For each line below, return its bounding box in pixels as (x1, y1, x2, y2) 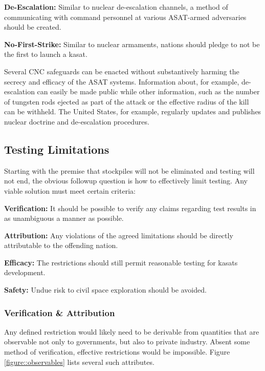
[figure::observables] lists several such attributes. (4, 356, 154, 367)
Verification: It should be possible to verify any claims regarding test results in (4, 202, 256, 213)
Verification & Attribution (4, 306, 115, 319)
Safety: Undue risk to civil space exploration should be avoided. (4, 284, 207, 295)
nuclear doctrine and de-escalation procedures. (4, 116, 149, 127)
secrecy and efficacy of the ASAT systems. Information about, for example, (4, 76, 239, 87)
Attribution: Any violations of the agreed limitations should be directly (4, 230, 233, 240)
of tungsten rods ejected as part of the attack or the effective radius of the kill (4, 96, 249, 107)
